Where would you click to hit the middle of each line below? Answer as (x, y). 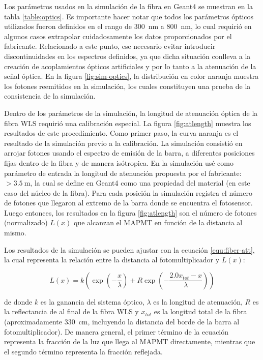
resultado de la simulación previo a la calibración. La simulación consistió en (123, 143)
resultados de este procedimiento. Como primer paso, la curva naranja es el (121, 133)
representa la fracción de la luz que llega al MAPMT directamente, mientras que (130, 341)
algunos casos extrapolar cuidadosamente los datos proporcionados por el (118, 36)
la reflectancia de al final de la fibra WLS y (71, 311)
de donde (18, 301)
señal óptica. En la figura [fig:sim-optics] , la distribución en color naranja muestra (131, 76)
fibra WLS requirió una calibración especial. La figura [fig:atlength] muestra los (128, 123)
